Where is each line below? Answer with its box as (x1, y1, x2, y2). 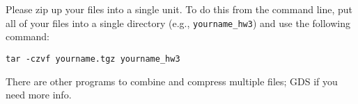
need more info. (6, 87, 72, 102)
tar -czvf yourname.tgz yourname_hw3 (6, 53, 180, 64)
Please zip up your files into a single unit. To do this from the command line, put (6, 2, 352, 16)
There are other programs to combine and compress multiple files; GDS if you (6, 73, 338, 88)
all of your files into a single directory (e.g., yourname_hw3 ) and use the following (6, 15, 350, 30)
